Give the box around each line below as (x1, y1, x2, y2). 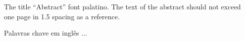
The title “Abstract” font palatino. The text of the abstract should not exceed (4, 1, 241, 11)
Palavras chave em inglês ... (4, 28, 87, 38)
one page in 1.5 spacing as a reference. (4, 11, 120, 21)
